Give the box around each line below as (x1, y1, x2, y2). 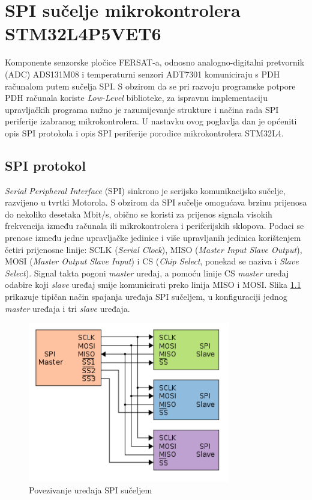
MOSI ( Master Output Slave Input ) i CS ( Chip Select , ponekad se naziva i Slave (5, 255, 299, 267)
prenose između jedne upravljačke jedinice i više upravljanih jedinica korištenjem (5, 231, 301, 244)
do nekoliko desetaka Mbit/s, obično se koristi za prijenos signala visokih (5, 207, 272, 220)
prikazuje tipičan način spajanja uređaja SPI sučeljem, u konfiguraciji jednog (5, 290, 287, 303)
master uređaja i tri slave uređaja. (5, 302, 130, 314)
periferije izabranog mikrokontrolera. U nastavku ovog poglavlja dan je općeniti (5, 115, 297, 127)
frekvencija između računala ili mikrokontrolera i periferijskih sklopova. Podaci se (5, 219, 304, 232)
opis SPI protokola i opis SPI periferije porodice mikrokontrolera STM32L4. (5, 126, 284, 139)
